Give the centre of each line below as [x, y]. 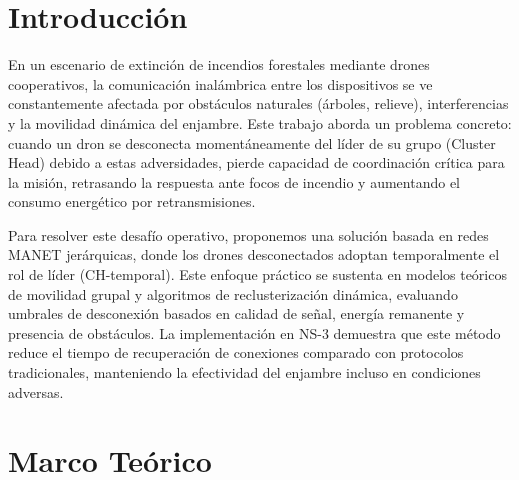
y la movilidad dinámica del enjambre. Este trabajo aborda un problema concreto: [260, 122]
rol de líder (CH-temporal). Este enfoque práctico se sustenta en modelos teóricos [257, 274]
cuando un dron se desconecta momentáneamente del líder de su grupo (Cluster [252, 142]
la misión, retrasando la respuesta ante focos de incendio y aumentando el [234, 181]
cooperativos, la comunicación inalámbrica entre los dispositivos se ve [220, 83]
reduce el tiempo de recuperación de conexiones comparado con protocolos [236, 352]
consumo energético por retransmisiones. [132, 201]
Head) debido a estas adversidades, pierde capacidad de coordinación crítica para [256, 162]
